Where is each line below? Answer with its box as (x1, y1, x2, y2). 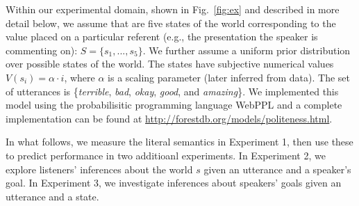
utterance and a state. (6, 189, 99, 203)
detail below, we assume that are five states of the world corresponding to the (6, 15, 336, 30)
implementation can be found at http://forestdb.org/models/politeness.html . (6, 111, 333, 125)
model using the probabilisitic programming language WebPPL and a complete (6, 97, 342, 112)
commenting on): (6, 42, 78, 57)
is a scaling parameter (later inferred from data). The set (108, 70, 350, 84)
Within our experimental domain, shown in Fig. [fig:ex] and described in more (6, 2, 340, 16)
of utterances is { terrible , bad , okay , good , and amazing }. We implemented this (6, 84, 339, 98)
